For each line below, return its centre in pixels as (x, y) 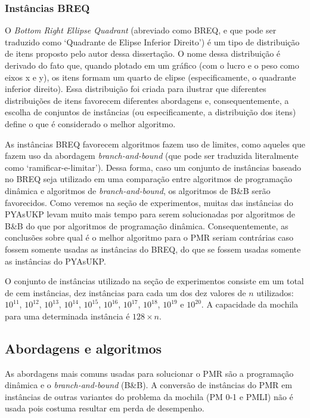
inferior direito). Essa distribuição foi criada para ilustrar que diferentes (136, 89)
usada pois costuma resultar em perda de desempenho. (105, 408)
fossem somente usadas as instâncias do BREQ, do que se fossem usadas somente (153, 249)
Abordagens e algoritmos (83, 348)
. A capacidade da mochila (249, 304)
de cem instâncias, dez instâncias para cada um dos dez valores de (125, 292)
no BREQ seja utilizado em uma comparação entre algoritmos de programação (148, 179)
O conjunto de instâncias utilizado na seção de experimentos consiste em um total (154, 281)
